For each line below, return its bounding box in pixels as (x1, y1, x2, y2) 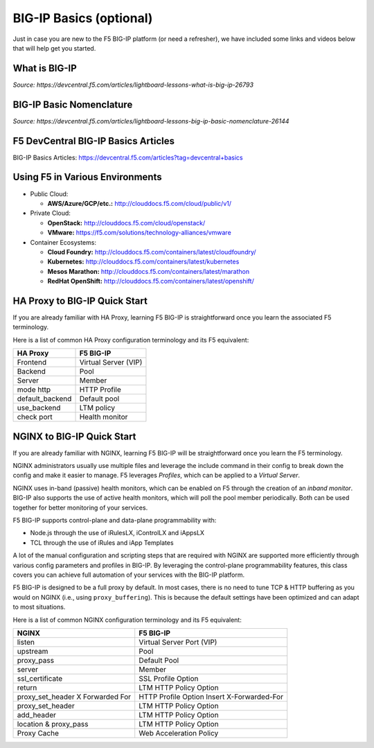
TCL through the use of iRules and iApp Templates (30, 538, 174, 547)
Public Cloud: (30, 189, 69, 198)
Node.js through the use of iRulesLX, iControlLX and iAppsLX (30, 529, 204, 537)
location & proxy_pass (17, 719, 89, 729)
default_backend (17, 394, 72, 403)
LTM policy (79, 403, 116, 412)
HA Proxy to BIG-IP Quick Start (12, 295, 148, 306)
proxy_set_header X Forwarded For (17, 692, 132, 702)
